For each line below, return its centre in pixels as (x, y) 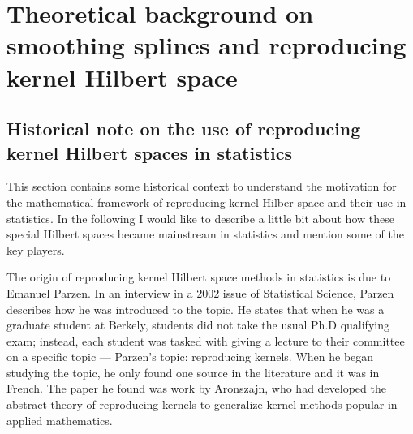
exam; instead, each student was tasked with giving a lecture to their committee (206, 340)
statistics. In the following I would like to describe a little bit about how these (200, 218)
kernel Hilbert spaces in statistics (150, 152)
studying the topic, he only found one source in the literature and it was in (193, 372)
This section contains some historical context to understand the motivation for (202, 186)
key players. (36, 249)
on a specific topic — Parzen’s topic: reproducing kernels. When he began (190, 357)
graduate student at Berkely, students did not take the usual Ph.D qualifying (198, 325)
